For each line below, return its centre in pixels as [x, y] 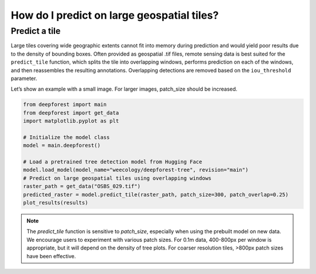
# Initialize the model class [66, 137]
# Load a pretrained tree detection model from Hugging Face [113, 162]
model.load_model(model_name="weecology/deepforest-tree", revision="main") [136, 170]
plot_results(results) [56, 203]
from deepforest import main [65, 105]
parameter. [24, 78]
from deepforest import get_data [71, 113]
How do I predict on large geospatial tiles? [115, 15]
